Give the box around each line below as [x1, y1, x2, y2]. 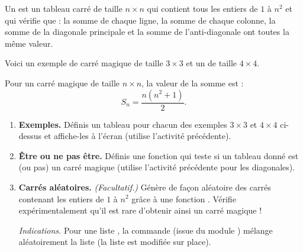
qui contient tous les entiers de [147, 2, 258, 14]
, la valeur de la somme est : [141, 76, 244, 89]
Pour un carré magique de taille [5, 76, 120, 89]
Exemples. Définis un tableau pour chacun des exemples [18, 118, 227, 130]
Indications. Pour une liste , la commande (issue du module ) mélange [18, 224, 273, 236]
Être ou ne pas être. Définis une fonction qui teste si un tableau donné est [18, 149, 299, 161]
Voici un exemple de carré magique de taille [5, 57, 163, 69]
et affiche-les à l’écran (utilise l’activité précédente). [44, 130, 231, 142]
